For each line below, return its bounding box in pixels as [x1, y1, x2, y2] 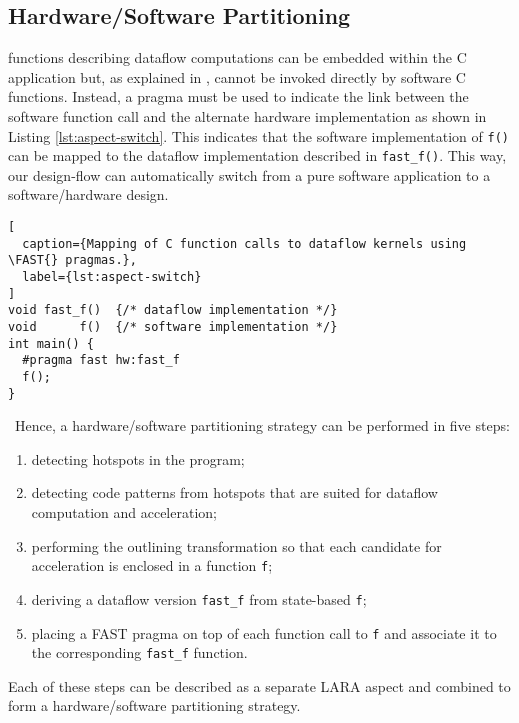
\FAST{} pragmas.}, [8, 253, 137, 268]
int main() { [8, 336, 94, 351]
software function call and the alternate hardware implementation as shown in [8, 105, 487, 126]
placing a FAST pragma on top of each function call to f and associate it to [31, 622, 497, 643]
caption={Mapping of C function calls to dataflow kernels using [22, 236, 467, 251]
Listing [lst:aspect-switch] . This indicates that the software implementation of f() [8, 125, 509, 146]
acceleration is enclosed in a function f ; [31, 555, 273, 576]
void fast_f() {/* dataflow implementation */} [8, 303, 338, 318]
